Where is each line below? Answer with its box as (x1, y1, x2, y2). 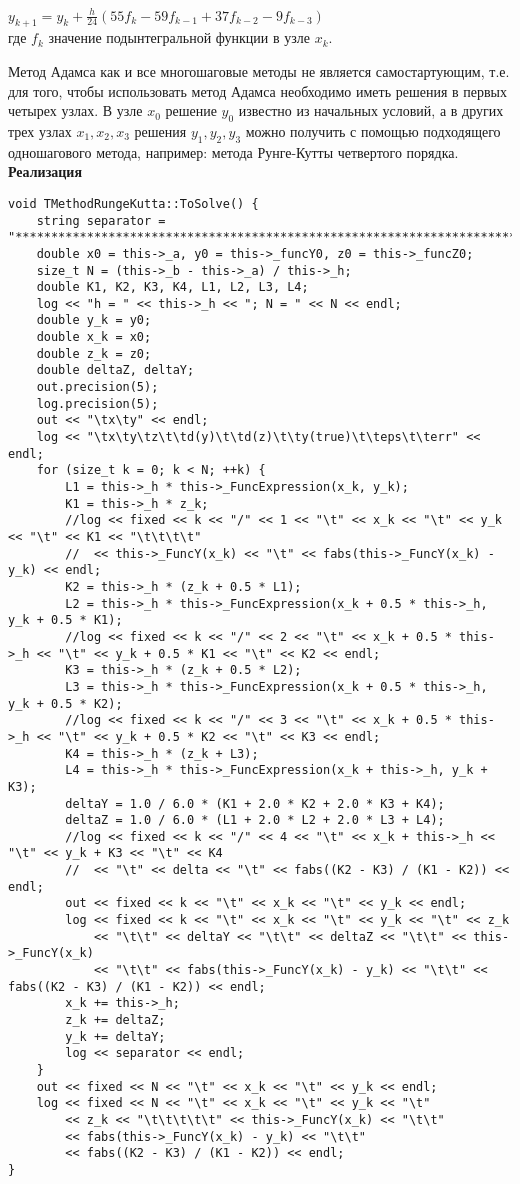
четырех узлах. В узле (8, 100, 143, 121)
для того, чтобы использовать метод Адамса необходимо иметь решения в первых (8, 80, 508, 101)
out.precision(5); (36, 380, 159, 395)
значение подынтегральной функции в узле (48, 27, 310, 48)
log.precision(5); (36, 396, 159, 411)
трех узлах (8, 120, 72, 141)
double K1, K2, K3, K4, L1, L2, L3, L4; (36, 280, 309, 295)
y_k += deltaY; (65, 1029, 166, 1044)
